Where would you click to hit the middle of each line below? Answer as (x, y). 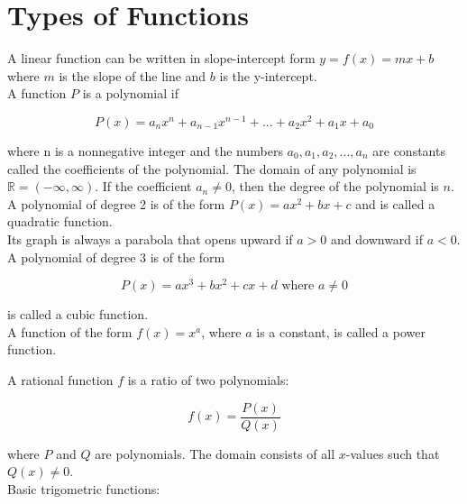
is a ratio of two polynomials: (208, 380)
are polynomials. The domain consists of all (215, 453)
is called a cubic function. (78, 314)
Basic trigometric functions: (84, 488)
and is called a (395, 203)
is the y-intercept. (268, 75)
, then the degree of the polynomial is (335, 186)
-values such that (393, 453)
